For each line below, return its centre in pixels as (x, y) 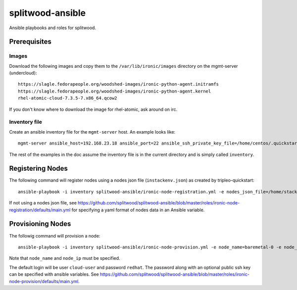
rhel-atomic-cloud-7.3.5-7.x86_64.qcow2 (68, 98)
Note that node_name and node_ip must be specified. (65, 258)
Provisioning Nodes (40, 224)
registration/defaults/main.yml (40, 210)
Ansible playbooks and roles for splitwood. (53, 28)
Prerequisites (30, 42)
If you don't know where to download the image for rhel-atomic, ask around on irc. (93, 109)
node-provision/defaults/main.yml (44, 281)
